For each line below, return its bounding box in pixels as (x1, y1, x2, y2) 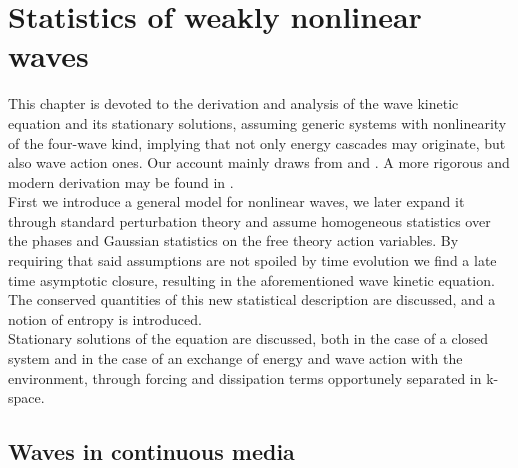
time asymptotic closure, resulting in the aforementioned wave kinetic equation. (8, 269, 495, 290)
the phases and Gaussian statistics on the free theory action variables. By (8, 230, 459, 251)
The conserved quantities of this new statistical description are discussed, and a (8, 289, 496, 310)
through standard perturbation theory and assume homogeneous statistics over (8, 210, 491, 231)
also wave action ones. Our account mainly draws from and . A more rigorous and (8, 152, 510, 173)
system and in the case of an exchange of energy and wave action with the (8, 348, 463, 369)
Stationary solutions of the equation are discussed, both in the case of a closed (8, 328, 489, 349)
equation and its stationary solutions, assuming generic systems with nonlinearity (8, 112, 507, 133)
